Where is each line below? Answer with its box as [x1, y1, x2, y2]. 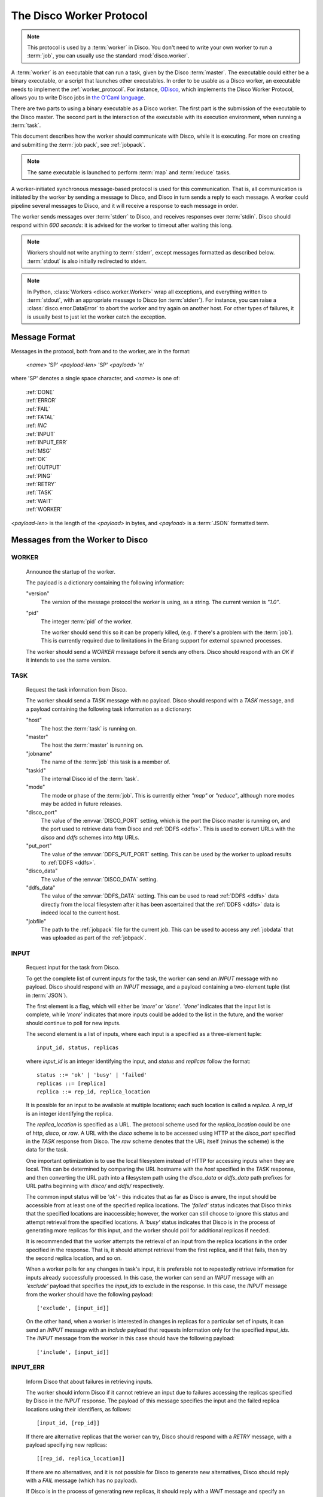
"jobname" [26, 750, 53, 757]
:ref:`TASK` [26, 489, 53, 496]
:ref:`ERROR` [26, 397, 57, 404]
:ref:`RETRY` [26, 481, 57, 488]
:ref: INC [26, 422, 47, 429]
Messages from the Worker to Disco [11, 535, 148, 545]
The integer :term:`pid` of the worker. [41, 617, 133, 625]
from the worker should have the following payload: [26, 1290, 153, 1298]
